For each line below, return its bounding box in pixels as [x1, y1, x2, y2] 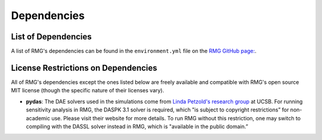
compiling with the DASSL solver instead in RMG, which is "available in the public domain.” [26, 123, 249, 130]
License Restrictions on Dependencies [11, 63, 157, 73]
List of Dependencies [11, 32, 92, 42]
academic [26, 114, 51, 122]
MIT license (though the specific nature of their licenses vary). [11, 87, 165, 94]
